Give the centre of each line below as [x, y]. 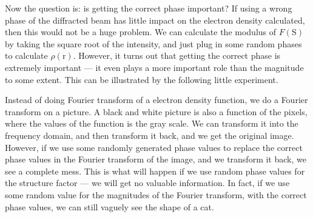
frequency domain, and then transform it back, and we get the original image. [150, 135]
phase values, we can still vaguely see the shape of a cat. [109, 206]
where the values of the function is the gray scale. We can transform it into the [152, 123]
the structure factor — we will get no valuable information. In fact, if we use [147, 183]
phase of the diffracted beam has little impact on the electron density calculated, [155, 20]
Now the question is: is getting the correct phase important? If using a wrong [149, 8]
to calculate [26, 55]
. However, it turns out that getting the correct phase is [177, 55]
